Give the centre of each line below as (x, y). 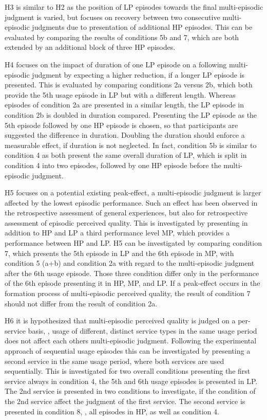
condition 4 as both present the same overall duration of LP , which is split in (126, 155)
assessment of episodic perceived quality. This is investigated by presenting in (126, 222)
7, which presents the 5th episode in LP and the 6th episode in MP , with (119, 253)
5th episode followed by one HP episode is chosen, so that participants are (121, 125)
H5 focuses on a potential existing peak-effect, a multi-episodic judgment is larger (133, 193)
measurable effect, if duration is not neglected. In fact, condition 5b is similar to (131, 145)
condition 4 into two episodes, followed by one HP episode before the (113, 165)
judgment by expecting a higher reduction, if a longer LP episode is (138, 74)
